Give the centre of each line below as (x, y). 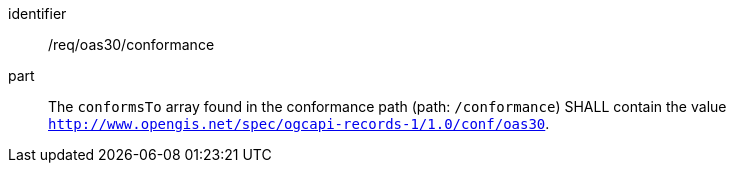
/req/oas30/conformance (131, 44)
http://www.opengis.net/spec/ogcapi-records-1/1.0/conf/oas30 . (299, 123)
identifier (37, 13)
